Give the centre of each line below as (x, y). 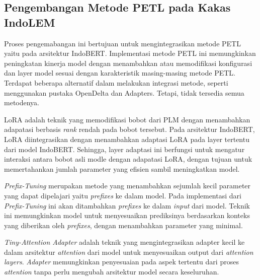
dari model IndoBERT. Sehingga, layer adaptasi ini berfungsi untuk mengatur (124, 149)
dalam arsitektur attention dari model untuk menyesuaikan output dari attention (129, 252)
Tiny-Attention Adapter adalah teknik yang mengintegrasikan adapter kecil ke (124, 242)
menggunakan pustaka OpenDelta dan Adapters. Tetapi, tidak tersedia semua (124, 92)
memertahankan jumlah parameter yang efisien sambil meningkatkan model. (122, 168)
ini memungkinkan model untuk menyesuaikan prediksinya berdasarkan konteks (127, 215)
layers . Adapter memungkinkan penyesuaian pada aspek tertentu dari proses (121, 262)
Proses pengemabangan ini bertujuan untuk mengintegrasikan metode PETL (122, 43)
